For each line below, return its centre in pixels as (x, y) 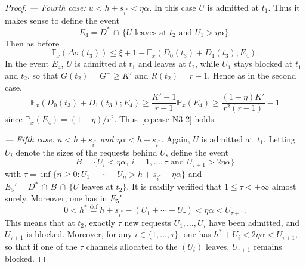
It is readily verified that (177, 186)
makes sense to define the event (62, 20)
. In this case (172, 7)
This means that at (40, 222)
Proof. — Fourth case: (45, 7)
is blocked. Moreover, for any (79, 234)
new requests (148, 222)
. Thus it (284, 7)
